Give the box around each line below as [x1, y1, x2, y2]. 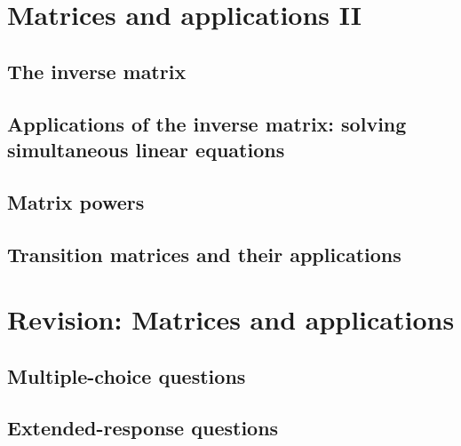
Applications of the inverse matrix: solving [7, 109, 407, 137]
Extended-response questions [7, 414, 279, 442]
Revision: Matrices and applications [7, 301, 455, 338]
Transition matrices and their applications [7, 240, 401, 267]
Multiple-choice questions [7, 362, 246, 389]
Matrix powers [7, 187, 145, 215]
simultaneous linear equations [7, 135, 285, 163]
